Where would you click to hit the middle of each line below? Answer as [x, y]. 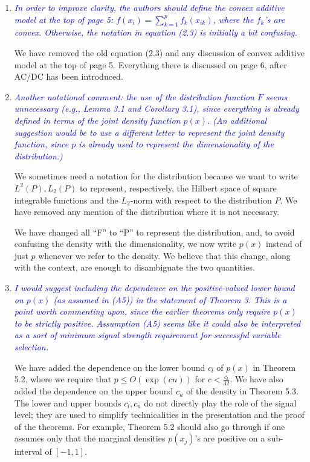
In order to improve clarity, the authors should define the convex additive [149, 7]
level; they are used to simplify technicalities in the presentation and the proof [159, 415]
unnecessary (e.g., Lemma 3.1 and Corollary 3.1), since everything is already [157, 108]
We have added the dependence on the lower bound [110, 367]
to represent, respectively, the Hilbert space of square [178, 188]
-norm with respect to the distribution [201, 200]
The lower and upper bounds [68, 403]
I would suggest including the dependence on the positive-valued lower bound [154, 288]
